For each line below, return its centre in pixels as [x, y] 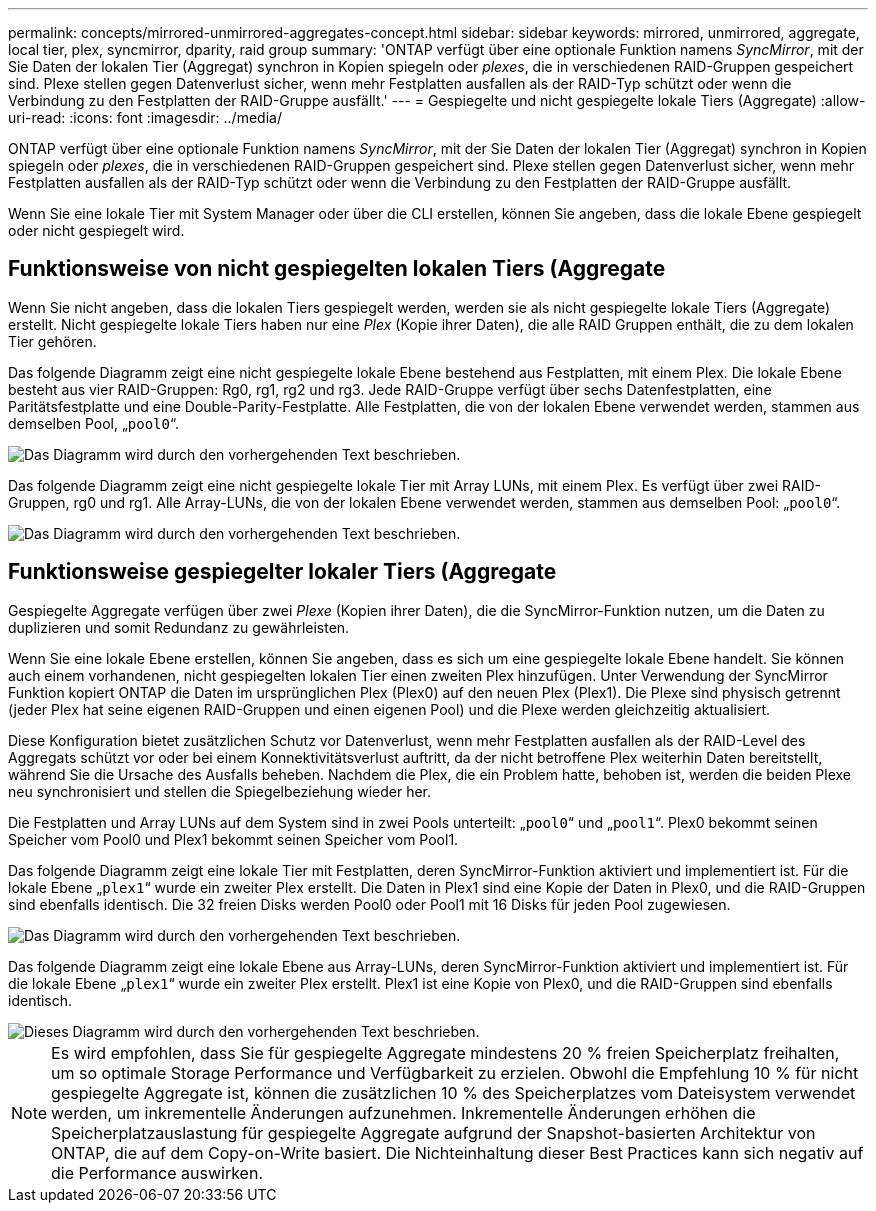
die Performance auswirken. [157, 1172]
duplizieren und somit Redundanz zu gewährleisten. [179, 627]
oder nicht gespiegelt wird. [96, 230]
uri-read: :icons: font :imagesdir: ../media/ [145, 117]
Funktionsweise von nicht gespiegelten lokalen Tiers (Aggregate [337, 269]
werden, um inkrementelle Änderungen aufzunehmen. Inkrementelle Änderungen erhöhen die [403, 1112]
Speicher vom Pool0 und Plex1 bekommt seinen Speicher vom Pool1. [233, 839]
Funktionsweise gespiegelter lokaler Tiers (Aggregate [282, 572]
